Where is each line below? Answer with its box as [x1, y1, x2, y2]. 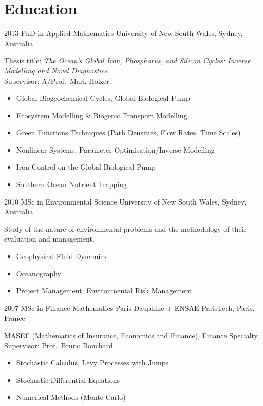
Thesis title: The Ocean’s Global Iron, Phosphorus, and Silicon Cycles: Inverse [4, 55, 251, 66]
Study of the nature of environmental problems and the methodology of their [4, 223, 247, 234]
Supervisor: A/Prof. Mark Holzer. [4, 75, 111, 86]
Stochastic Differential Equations [16, 374, 120, 385]
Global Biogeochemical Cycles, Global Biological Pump [16, 93, 190, 103]
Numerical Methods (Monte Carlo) [16, 392, 126, 402]
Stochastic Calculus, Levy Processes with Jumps [16, 357, 169, 368]
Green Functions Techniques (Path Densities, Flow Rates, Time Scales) [16, 127, 241, 138]
